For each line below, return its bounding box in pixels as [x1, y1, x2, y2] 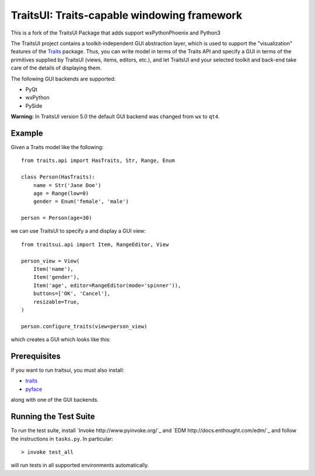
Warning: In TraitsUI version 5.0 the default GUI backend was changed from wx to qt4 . [10, 113, 220, 120]
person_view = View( [21, 257, 80, 264]
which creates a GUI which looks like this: [10, 336, 111, 343]
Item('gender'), [33, 274, 80, 281]
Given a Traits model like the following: [10, 143, 104, 150]
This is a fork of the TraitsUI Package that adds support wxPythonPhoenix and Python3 [10, 29, 221, 36]
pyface [25, 385, 43, 392]
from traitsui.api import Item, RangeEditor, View [21, 241, 169, 248]
